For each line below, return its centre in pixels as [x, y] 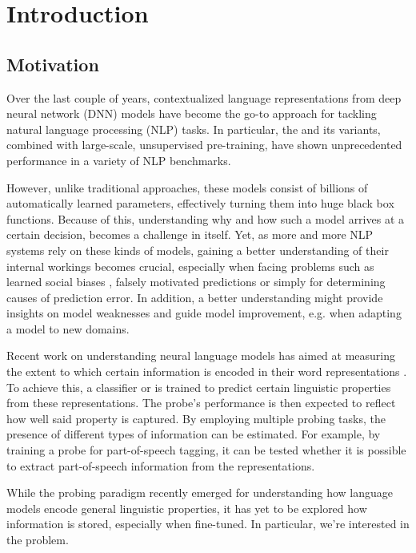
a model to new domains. [68, 328]
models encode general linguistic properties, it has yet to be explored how [187, 508]
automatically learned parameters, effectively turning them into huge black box [200, 203]
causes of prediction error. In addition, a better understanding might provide [195, 297]
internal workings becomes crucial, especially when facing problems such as [190, 266]
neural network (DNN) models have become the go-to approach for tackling [192, 113]
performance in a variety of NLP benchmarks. [119, 160]
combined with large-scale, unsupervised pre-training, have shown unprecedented [204, 145]
